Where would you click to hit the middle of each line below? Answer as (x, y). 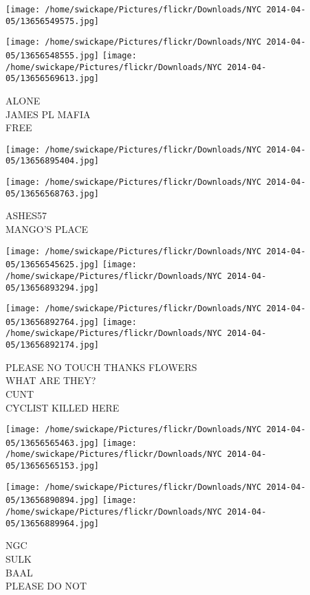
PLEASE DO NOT (46, 586)
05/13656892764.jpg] (53, 322)
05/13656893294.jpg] (53, 288)
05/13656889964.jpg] (53, 523)
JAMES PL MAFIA (48, 114)
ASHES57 (26, 215)
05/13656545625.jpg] (53, 265)
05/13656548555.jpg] (53, 55)
